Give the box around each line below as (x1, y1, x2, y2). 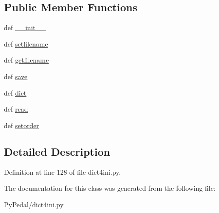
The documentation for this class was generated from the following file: (4, 183, 216, 193)
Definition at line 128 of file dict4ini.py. (4, 166, 121, 177)
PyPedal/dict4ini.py (4, 199, 64, 209)
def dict (4, 87, 27, 98)
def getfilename (4, 55, 49, 65)
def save (4, 71, 28, 81)
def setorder (4, 120, 39, 130)
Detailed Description (4, 144, 110, 159)
